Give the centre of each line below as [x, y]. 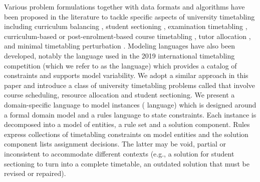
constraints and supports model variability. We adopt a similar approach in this [126, 75]
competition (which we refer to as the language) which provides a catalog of [120, 65]
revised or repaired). [35, 173]
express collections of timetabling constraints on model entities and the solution [126, 134]
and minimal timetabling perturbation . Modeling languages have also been [120, 46]
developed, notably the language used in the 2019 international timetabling [119, 55]
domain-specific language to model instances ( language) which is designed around [130, 104]
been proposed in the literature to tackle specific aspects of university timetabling [129, 16]
